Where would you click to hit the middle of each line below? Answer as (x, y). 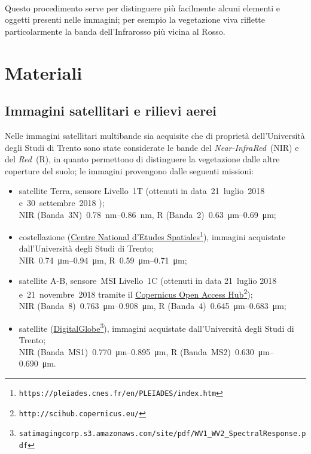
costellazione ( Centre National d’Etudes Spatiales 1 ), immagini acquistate (152, 236)
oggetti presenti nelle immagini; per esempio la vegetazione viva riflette (135, 19)
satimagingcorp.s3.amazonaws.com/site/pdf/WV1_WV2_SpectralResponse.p (162, 434)
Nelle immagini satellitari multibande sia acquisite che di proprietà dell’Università (155, 135)
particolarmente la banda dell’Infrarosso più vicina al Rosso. (115, 31)
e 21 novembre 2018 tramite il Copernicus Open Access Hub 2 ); (136, 293)
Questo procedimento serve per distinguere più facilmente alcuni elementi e (143, 7)
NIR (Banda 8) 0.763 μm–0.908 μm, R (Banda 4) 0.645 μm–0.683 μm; (153, 306)
